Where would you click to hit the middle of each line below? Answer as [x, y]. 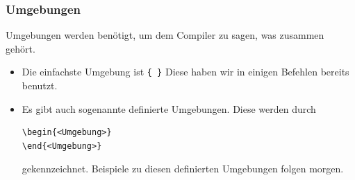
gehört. [20, 48]
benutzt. [40, 85]
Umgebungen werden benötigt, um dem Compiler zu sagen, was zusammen [165, 35]
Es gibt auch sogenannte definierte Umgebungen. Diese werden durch [169, 108]
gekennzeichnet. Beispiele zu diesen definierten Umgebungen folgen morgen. [183, 169]
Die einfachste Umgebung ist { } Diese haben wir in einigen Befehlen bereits [185, 72]
